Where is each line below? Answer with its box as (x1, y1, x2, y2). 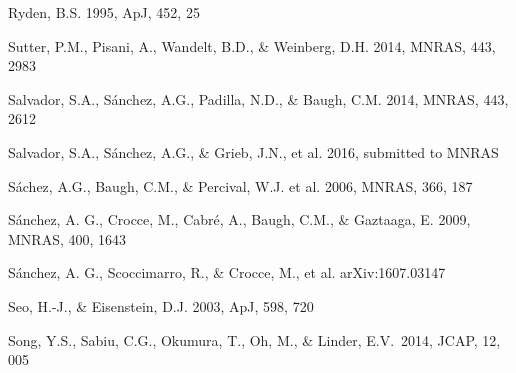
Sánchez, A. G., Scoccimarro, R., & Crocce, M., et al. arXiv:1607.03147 (8, 262, 446, 283)
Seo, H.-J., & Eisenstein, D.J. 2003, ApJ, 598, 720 (8, 295, 314, 316)
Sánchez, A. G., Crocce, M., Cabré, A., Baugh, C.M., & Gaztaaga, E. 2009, (8, 209, 471, 230)
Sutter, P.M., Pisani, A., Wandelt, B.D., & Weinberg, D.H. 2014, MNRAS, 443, (8, 35, 496, 56)
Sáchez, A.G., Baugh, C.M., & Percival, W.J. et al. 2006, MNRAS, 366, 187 (8, 175, 473, 196)
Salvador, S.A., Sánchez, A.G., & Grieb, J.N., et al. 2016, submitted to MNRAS (8, 141, 499, 162)
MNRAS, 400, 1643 (8, 228, 127, 249)
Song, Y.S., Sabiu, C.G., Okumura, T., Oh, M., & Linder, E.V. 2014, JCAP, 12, (8, 329, 501, 350)
